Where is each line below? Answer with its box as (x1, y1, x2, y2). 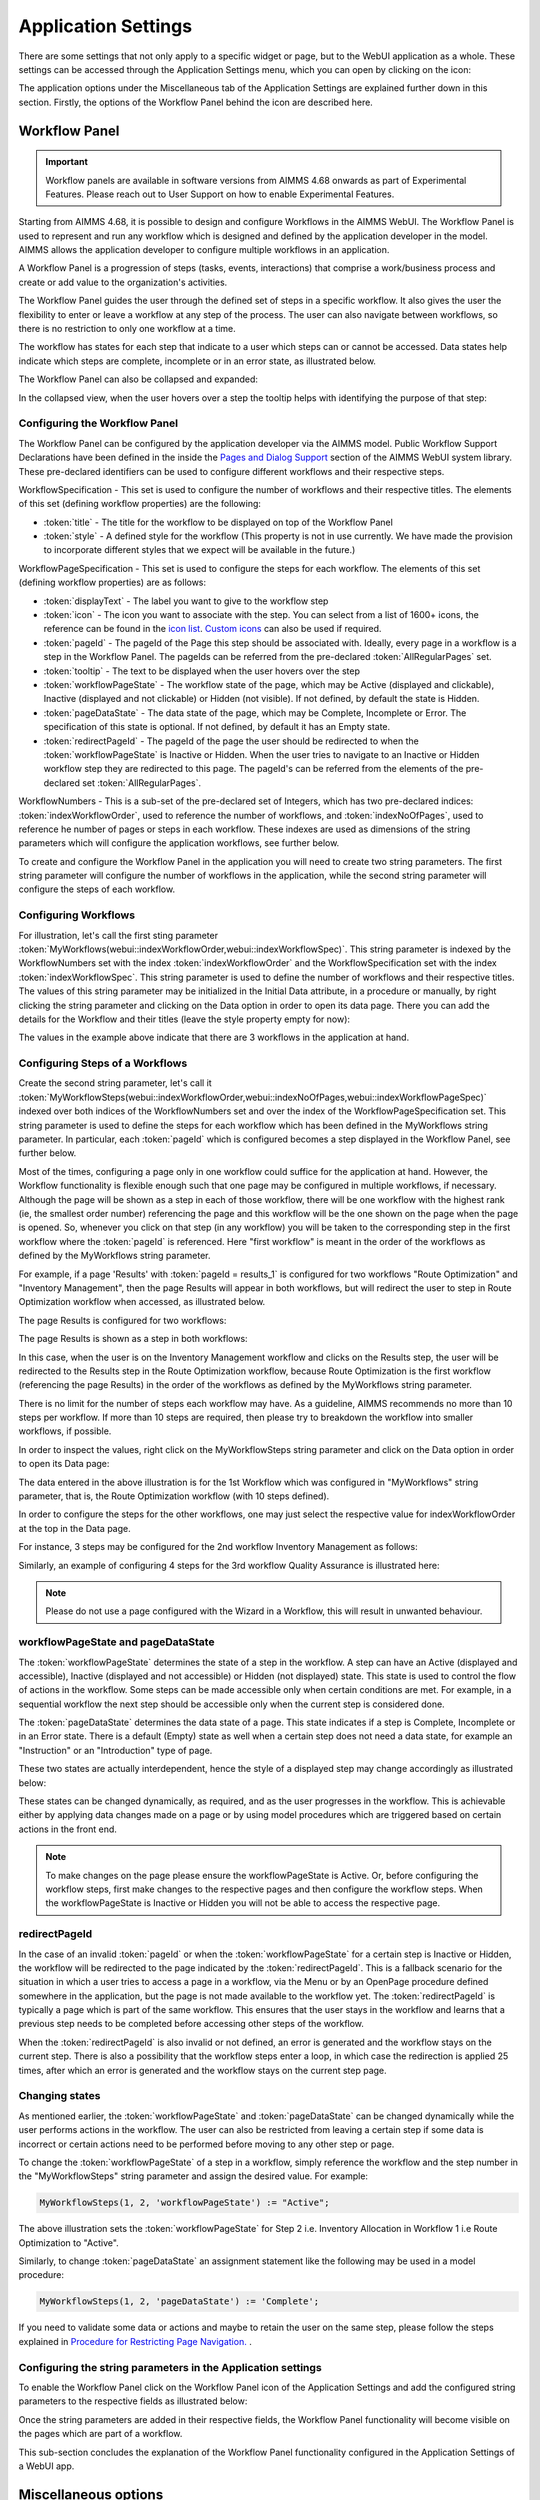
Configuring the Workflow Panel (18, 416, 179, 430)
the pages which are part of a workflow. (18, 2428, 183, 2440)
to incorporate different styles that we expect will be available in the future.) (43, 544, 356, 556)
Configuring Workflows (18, 908, 135, 922)
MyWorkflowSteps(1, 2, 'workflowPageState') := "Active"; (39, 2197, 330, 2209)
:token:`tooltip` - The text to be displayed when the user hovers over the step (43, 665, 360, 677)
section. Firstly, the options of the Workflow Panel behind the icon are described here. (18, 96, 374, 108)
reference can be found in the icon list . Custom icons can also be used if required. (43, 623, 382, 635)
